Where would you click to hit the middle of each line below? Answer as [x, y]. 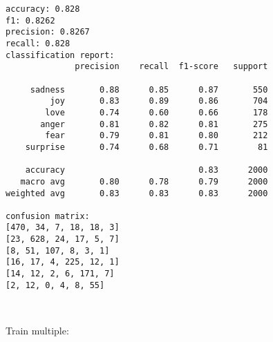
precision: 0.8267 [48, 32]
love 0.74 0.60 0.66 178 [157, 112]
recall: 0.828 [38, 43]
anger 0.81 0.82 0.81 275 [154, 124]
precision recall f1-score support [171, 67]
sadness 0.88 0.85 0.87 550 [149, 89]
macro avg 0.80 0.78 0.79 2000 [144, 181]
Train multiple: [37, 330]
